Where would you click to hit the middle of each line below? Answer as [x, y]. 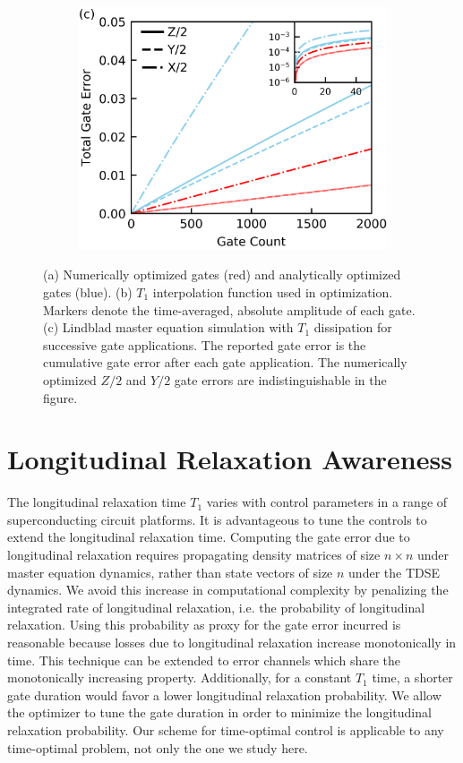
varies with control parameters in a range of [327, 502]
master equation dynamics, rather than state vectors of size [170, 572]
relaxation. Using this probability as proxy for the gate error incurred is [204, 625]
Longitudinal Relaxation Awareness [230, 459]
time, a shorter [412, 677]
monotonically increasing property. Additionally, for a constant [180, 677]
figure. [60, 397]
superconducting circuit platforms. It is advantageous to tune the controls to [217, 519]
